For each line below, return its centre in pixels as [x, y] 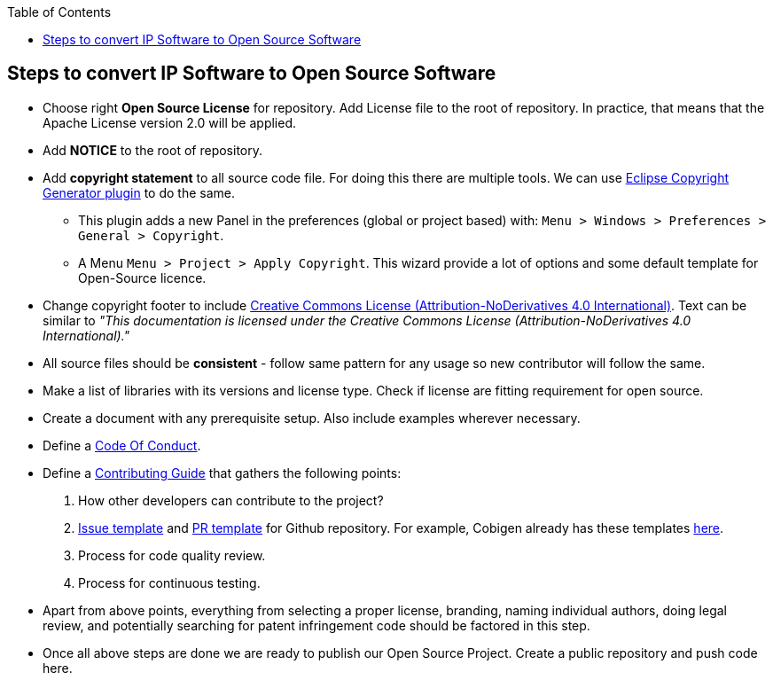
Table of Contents [59, 12]
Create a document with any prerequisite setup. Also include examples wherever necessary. [312, 418]
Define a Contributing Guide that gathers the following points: [222, 473]
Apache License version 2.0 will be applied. [170, 122]
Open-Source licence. [142, 277]
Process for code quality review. [172, 555]
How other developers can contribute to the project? [231, 500]
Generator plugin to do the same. [139, 192]
